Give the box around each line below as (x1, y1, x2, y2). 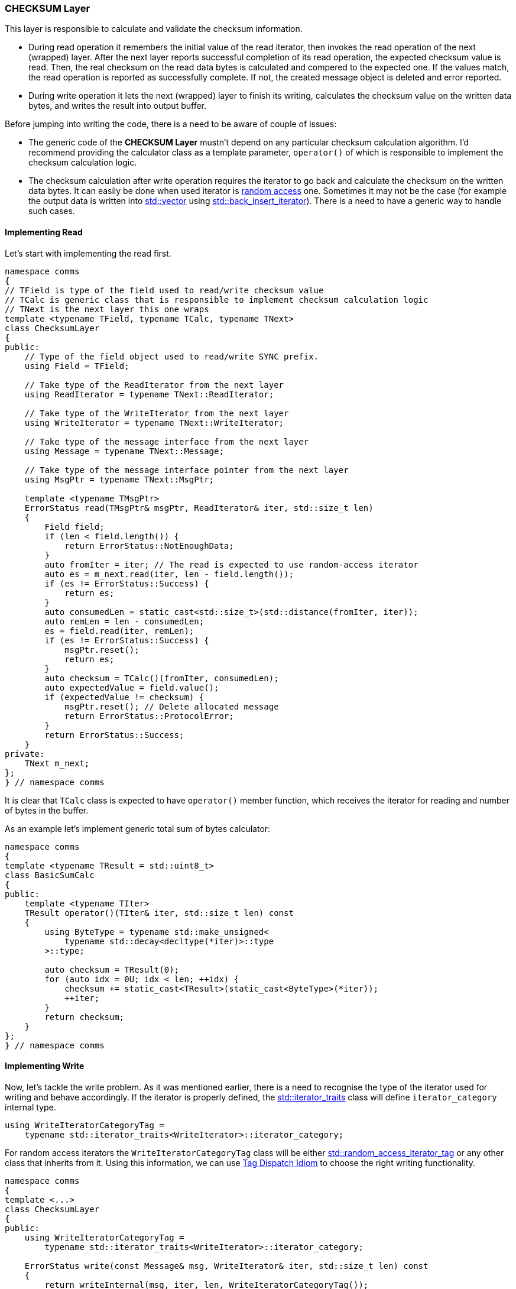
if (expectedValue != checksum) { (44, 692, 205, 702)
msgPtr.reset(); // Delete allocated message (64, 701, 279, 711)
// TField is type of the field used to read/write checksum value (5, 285, 324, 295)
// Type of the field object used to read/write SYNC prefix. (24, 351, 319, 361)
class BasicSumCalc (5, 870, 95, 880)
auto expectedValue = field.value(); (44, 682, 219, 692)
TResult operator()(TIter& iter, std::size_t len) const (24, 908, 294, 918)
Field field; (44, 522, 105, 532)
